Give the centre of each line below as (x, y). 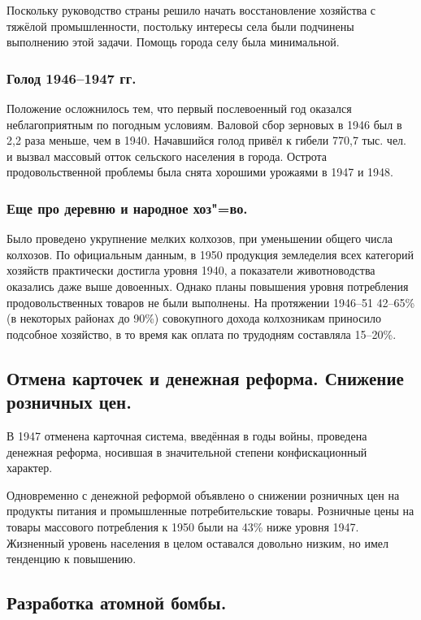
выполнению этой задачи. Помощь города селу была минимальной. (173, 42)
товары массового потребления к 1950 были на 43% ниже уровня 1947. (183, 526)
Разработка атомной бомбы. (117, 603)
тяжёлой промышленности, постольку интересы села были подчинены (180, 26)
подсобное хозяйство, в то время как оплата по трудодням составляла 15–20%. (202, 334)
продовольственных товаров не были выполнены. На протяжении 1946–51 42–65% (211, 302)
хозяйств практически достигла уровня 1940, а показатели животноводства (191, 270)
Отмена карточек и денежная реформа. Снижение (205, 377)
